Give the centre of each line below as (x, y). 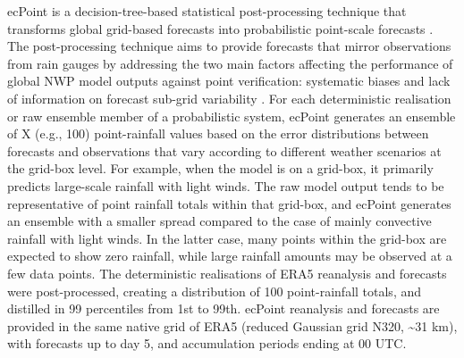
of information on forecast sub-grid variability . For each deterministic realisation (229, 98)
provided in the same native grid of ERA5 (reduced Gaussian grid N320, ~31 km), (232, 325)
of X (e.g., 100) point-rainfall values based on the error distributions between (218, 133)
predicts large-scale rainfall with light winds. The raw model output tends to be (226, 185)
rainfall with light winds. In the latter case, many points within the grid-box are (227, 238)
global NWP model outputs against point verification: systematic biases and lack (229, 81)
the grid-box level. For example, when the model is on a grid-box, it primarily (220, 168)
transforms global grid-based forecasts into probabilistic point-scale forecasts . (220, 28)
